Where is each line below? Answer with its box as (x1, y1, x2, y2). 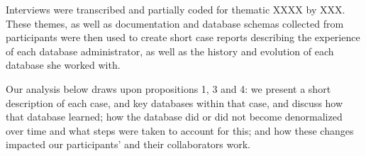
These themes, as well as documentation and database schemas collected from (6, 16, 344, 30)
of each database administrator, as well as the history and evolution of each (6, 43, 334, 58)
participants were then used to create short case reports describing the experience (6, 30, 360, 45)
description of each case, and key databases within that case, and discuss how (6, 95, 343, 110)
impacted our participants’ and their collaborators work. (6, 137, 250, 152)
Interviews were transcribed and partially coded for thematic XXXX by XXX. (6, 2, 345, 16)
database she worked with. (6, 57, 121, 72)
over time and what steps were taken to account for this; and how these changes (6, 123, 354, 138)
